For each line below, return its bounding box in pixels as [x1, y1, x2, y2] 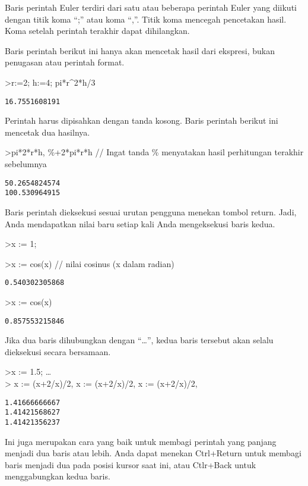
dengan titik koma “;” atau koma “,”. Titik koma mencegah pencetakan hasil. [5, 12, 287, 25]
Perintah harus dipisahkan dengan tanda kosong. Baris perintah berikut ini [5, 114, 278, 127]
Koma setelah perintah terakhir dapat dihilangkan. [5, 24, 190, 37]
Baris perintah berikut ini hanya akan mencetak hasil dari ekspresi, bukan [5, 44, 275, 57]
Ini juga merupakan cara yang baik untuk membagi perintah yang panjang [5, 435, 277, 447]
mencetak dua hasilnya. [5, 126, 90, 138]
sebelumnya [5, 158, 47, 170]
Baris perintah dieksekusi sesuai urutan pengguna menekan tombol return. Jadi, [5, 205, 297, 218]
